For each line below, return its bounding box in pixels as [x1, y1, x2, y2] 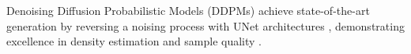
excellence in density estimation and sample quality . [6, 33, 262, 49]
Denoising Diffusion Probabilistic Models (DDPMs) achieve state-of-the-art [6, 2, 370, 18]
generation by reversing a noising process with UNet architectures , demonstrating [6, 17, 405, 34]
